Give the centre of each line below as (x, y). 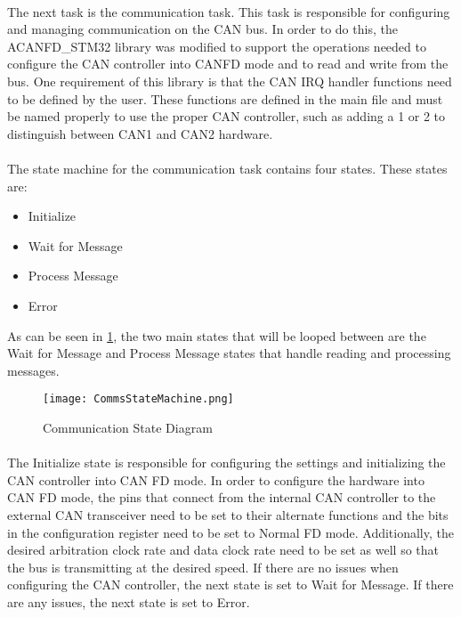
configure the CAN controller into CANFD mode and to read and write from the (228, 64)
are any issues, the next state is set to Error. (129, 601)
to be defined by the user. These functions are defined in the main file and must (225, 98)
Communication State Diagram (128, 427)
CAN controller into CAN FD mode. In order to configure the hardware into (216, 479)
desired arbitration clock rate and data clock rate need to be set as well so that (223, 550)
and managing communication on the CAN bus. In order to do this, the (202, 29)
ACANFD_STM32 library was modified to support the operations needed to (217, 46)
